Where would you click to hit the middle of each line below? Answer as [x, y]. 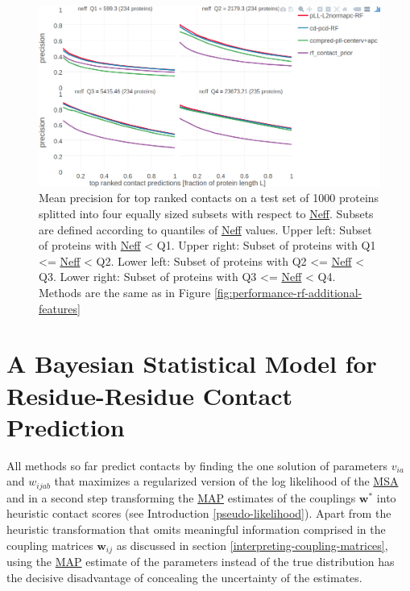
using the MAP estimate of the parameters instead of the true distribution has [201, 562]
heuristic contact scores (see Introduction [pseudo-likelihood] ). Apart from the [199, 513]
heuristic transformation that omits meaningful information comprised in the [196, 529]
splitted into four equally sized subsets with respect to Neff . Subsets [206, 214]
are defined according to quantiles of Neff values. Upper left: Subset [205, 229]
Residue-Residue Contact [150, 395]
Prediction [66, 426]
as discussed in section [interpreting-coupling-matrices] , [252, 545]
